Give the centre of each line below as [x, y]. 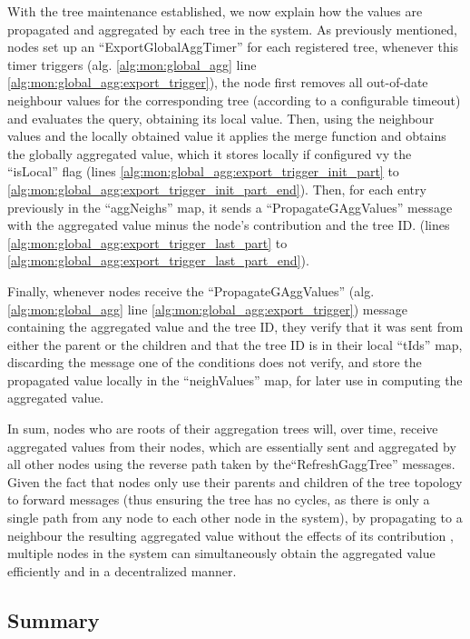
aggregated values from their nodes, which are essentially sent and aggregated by [232, 446]
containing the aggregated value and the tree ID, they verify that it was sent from [235, 327]
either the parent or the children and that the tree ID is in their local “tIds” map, [235, 344]
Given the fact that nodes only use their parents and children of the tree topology [235, 481]
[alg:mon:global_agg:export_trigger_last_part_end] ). [158, 260]
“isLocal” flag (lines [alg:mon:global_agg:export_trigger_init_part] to [203, 171]
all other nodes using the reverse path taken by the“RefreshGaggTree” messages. [231, 464]
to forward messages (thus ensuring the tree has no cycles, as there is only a [219, 499]
